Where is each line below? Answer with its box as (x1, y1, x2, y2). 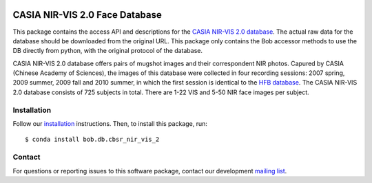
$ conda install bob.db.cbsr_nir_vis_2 (25, 136, 160, 144)
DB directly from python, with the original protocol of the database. (12, 47, 203, 55)
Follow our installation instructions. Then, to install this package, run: (12, 120, 208, 127)
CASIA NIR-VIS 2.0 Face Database (12, 9, 162, 21)
